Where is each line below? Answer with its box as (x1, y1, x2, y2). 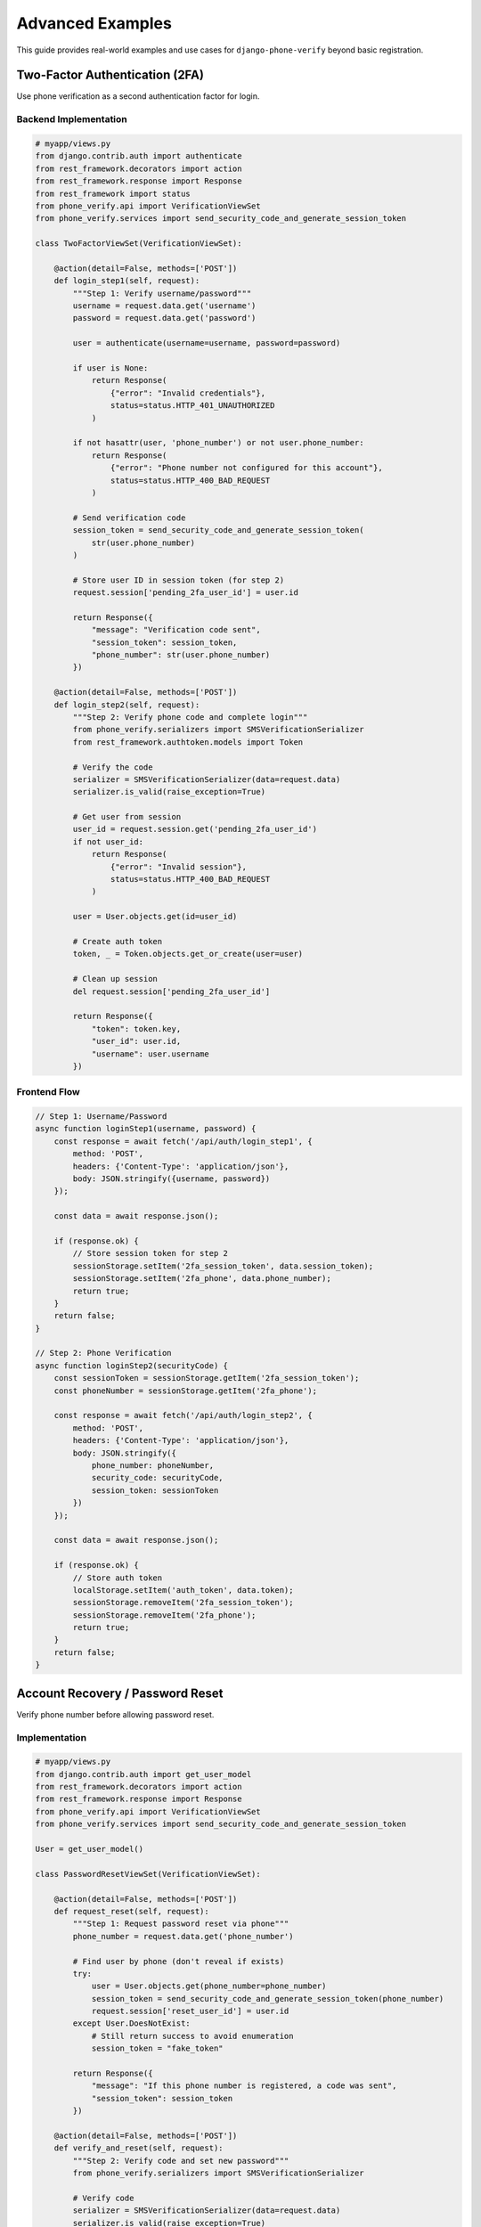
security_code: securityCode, (91, 1472, 224, 1483)
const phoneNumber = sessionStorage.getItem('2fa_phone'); (53, 1385, 318, 1396)
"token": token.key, (91, 1024, 182, 1033)
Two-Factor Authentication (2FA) (16, 68, 205, 83)
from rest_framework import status (35, 188, 191, 199)
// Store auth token (72, 1572, 163, 1583)
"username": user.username (91, 1048, 209, 1059)
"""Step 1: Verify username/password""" (72, 288, 252, 298)
